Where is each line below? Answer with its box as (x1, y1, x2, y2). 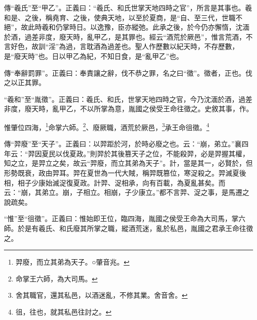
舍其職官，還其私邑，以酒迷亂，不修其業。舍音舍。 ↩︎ (15, 290, 188, 300)
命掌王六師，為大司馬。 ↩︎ (15, 273, 98, 283)
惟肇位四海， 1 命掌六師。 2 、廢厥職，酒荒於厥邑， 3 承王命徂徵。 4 (4, 120, 210, 132)
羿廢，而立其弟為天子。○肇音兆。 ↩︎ (15, 257, 129, 267)
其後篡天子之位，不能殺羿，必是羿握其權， (111, 148, 250, 158)
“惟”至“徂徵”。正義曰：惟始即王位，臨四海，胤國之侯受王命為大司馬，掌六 (4, 213, 246, 224)
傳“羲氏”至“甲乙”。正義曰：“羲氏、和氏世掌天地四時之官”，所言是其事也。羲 (4, 2, 252, 12)
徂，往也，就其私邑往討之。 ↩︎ (15, 306, 112, 317)
